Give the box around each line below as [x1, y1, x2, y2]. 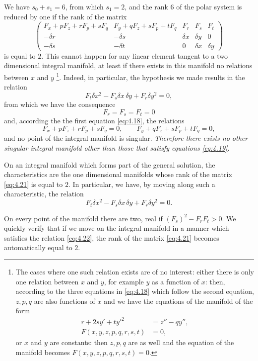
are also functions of [34, 295, 95, 306]
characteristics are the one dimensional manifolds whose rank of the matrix [4, 169, 232, 180]
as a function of [152, 276, 199, 286]
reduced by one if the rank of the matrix [4, 11, 127, 21]
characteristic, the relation [4, 188, 84, 199]
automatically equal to [4, 242, 72, 253]
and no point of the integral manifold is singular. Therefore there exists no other [4, 133, 248, 143]
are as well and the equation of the [128, 337, 234, 348]
